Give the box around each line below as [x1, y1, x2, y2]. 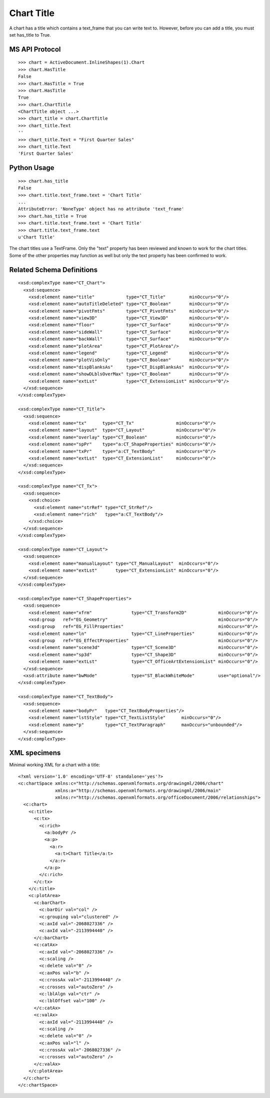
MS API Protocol [9, 45, 61, 54]
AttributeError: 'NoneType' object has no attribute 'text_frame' [18, 206, 184, 212]
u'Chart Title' [18, 234, 55, 240]
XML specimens [9, 749, 61, 757]
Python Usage [9, 163, 54, 172]
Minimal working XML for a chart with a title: [9, 762, 100, 768]
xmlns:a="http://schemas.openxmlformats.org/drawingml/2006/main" [55, 787, 221, 793]
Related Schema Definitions [9, 266, 97, 274]
